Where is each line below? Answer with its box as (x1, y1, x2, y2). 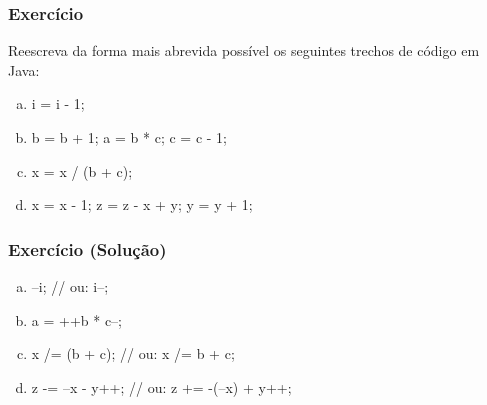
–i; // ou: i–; (31, 276, 109, 296)
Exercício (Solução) (8, 236, 167, 261)
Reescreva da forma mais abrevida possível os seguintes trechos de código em (8, 40, 480, 61)
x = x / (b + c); (31, 160, 133, 181)
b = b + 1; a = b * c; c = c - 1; (31, 127, 227, 147)
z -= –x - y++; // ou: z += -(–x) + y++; (31, 376, 292, 397)
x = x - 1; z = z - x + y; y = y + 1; (31, 194, 253, 215)
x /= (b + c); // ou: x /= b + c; (31, 343, 235, 364)
